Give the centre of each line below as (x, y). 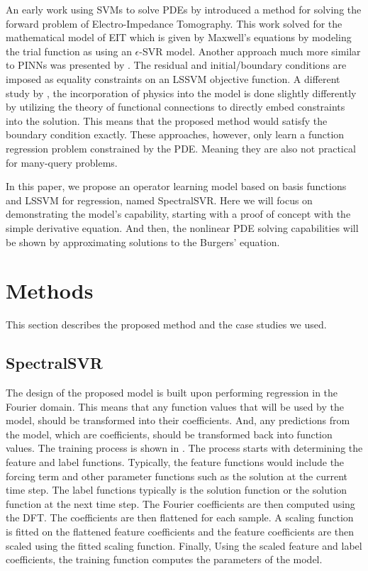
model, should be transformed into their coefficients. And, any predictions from (178, 420)
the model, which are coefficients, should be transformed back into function (169, 434)
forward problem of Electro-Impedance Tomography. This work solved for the (174, 23)
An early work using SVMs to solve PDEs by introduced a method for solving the (184, 9)
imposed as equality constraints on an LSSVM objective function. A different (173, 78)
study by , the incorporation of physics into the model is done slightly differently (181, 93)
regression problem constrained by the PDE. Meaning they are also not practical (181, 148)
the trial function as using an (69, 51)
